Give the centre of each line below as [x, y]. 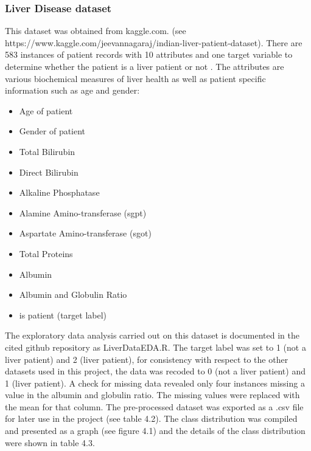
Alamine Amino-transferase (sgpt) [83, 212]
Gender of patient [52, 131]
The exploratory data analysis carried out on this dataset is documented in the [152, 335]
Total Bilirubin [47, 151]
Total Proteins [46, 253]
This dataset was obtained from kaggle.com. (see [96, 31]
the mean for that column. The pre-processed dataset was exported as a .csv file [154, 406]
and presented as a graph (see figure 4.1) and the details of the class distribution [155, 431]
